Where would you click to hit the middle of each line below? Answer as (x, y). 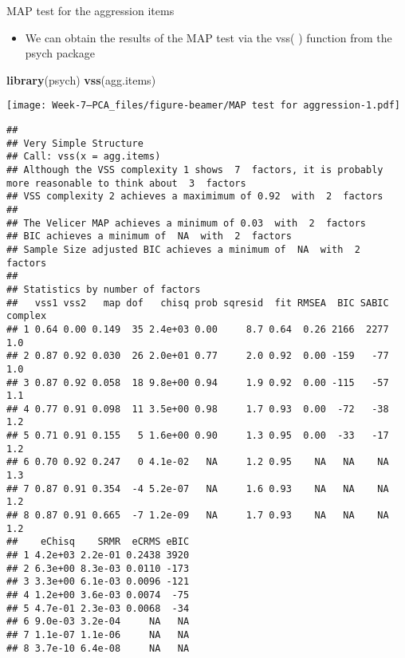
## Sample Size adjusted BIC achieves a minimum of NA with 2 (183, 249)
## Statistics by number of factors (104, 289)
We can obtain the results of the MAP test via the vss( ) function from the (208, 37)
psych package (60, 53)
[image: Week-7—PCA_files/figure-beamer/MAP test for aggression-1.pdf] (203, 106)
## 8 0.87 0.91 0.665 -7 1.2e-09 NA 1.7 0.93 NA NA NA (198, 516)
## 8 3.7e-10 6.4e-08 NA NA (98, 648)
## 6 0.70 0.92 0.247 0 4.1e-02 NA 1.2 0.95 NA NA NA (198, 462)
